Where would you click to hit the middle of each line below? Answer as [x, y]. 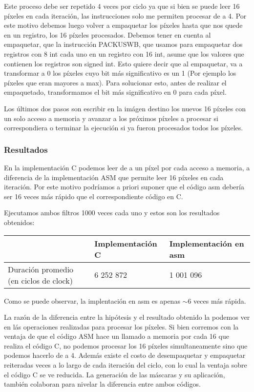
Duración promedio [41, 269]
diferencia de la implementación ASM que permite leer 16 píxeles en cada [114, 177]
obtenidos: [19, 222]
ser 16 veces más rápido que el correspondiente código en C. [94, 196]
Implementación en [207, 243]
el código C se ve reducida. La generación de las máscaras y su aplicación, [115, 374]
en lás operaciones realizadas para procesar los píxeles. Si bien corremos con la [121, 326]
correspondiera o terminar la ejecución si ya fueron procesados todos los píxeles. [124, 128]
